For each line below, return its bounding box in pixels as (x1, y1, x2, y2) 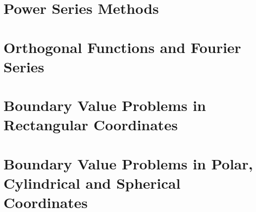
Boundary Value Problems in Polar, (3, 153, 253, 173)
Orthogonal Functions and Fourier (3, 37, 241, 57)
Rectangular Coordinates (3, 114, 178, 135)
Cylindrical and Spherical (3, 172, 181, 193)
